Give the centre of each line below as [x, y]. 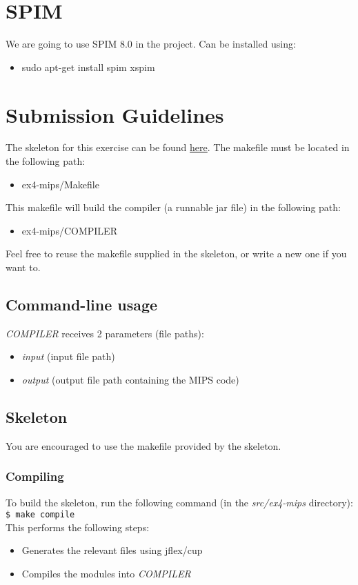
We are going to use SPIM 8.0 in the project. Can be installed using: [151, 44]
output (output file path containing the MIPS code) [130, 379]
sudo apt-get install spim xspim [88, 67]
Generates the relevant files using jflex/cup [112, 550]
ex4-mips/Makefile [60, 184]
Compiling [35, 476]
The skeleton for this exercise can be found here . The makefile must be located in [178, 147]
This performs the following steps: [78, 527]
